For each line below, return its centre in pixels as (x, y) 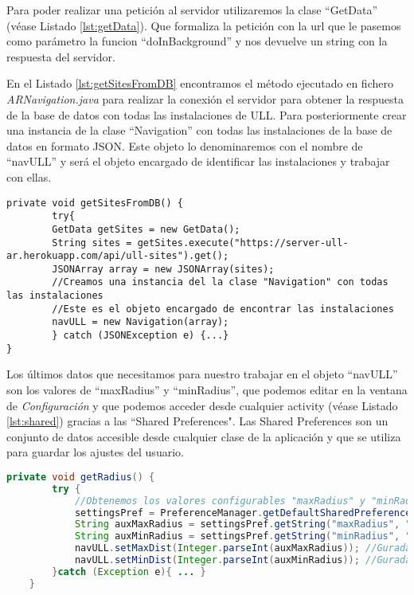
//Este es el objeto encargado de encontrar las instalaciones (223, 309)
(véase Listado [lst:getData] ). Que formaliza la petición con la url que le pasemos (204, 25)
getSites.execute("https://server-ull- (243, 243)
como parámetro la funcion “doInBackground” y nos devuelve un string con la (197, 41)
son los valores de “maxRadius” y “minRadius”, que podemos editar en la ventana (207, 389)
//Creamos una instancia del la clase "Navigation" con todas (220, 282)
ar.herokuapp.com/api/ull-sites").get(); (118, 256)
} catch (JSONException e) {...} (141, 336)
